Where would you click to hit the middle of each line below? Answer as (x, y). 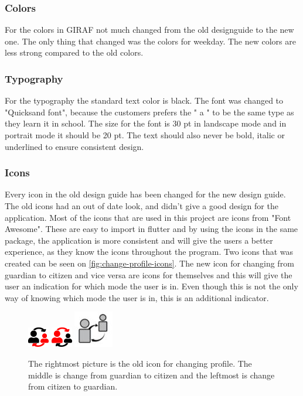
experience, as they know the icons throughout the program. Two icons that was (149, 252)
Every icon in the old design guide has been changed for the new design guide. (145, 194)
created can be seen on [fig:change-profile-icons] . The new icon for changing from (149, 263)
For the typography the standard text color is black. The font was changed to (144, 100)
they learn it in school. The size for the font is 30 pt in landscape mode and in (146, 123)
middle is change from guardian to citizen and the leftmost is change (151, 375)
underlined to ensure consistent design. (74, 146)
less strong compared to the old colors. (74, 52)
